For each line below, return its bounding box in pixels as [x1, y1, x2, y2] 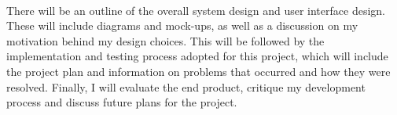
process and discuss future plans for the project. [6, 94, 237, 110]
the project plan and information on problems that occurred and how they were [6, 63, 391, 79]
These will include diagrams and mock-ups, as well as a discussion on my [6, 17, 358, 34]
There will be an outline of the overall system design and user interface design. [6, 2, 385, 18]
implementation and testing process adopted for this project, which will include [6, 48, 388, 64]
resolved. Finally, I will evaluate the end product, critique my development [6, 78, 366, 95]
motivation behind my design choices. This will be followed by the [6, 32, 325, 49]
